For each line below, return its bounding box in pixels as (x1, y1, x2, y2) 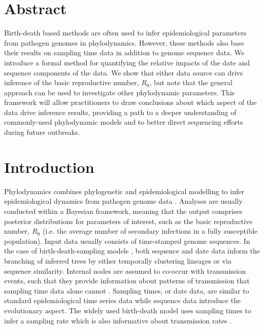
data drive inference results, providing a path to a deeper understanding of (4, 106, 237, 117)
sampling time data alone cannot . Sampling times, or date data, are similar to (4, 285, 249, 296)
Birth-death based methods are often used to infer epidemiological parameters (4, 27, 247, 38)
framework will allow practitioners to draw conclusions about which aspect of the (4, 97, 257, 107)
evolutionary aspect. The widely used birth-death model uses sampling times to (4, 305, 251, 315)
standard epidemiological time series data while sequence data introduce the (4, 295, 241, 306)
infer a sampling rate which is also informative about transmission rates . (4, 315, 232, 325)
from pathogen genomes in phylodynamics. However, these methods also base (4, 37, 245, 48)
